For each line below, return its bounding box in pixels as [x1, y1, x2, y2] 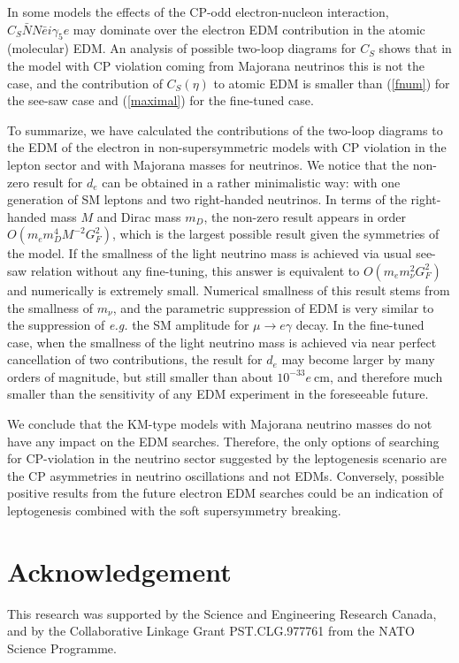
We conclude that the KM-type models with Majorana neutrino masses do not [7, 415, 432, 433]
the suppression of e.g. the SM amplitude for [7, 316, 249, 334]
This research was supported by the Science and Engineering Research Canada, [7, 604, 437, 622]
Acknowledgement [7, 552, 232, 589]
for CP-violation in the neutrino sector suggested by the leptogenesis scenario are [7, 449, 448, 468]
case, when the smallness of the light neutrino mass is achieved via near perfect [7, 332, 437, 351]
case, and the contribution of [7, 73, 163, 92]
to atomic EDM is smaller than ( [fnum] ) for [213, 73, 450, 92]
